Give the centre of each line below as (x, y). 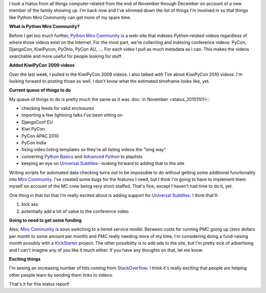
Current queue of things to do (40, 90)
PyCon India (34, 143)
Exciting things (25, 259)
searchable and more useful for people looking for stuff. (66, 56)
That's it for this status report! (39, 284)
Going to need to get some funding (45, 220)
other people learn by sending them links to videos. (61, 275)
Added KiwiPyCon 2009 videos (42, 65)
